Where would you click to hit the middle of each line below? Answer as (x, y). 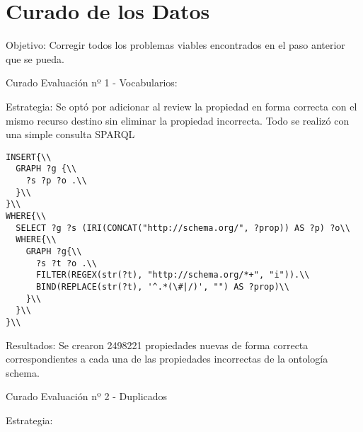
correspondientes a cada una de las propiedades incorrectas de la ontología (167, 359)
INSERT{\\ (29, 157)
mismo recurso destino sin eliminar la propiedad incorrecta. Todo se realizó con (178, 120)
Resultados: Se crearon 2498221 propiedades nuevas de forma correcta (157, 345)
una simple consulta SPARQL (70, 134)
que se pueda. (35, 58)
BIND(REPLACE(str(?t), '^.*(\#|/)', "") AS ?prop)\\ (162, 286)
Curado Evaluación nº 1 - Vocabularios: (92, 83)
